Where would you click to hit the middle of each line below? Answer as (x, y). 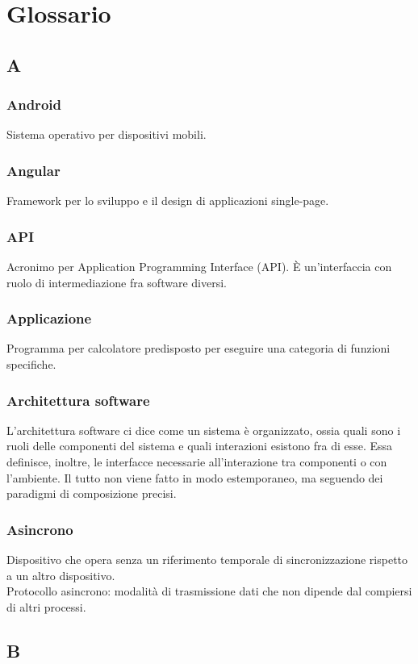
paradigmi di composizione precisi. (92, 493)
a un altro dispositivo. (61, 575)
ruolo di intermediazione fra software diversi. (117, 282)
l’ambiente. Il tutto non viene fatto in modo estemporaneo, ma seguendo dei (195, 477)
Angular (33, 170)
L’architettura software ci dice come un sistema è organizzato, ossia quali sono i (204, 430)
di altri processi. (46, 606)
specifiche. (31, 364)
